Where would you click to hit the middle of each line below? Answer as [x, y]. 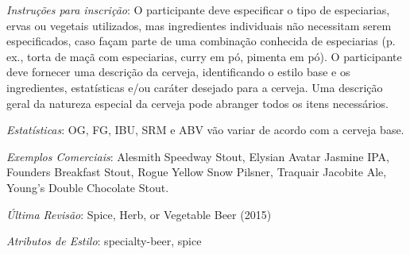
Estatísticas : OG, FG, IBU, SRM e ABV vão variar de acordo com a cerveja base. [205, 130]
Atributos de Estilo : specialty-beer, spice [104, 241]
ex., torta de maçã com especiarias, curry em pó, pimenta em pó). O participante [204, 56]
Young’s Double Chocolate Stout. [88, 187]
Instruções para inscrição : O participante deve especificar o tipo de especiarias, [198, 10]
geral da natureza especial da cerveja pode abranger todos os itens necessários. [198, 103]
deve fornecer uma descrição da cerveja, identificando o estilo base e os [178, 72]
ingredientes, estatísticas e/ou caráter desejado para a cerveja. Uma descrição [195, 87]
